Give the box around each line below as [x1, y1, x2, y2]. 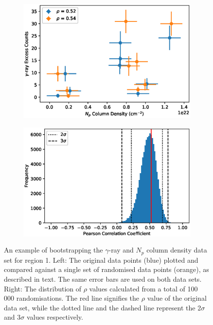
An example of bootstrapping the [4, 245, 103, 255]
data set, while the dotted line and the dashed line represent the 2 [4, 302, 201, 312]
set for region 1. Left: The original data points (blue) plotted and [4, 254, 198, 265]
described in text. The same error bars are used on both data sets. [4, 274, 202, 284]
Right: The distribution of [4, 283, 82, 293]
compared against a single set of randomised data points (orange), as [4, 264, 209, 274]
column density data [146, 245, 207, 255]
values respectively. [26, 312, 83, 322]
